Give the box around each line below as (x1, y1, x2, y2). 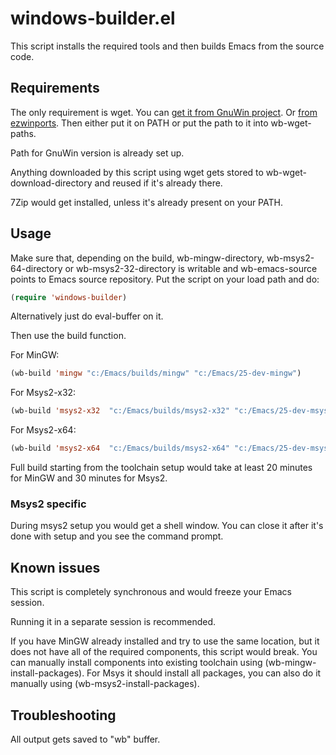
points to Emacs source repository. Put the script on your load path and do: (10, 273, 320, 285)
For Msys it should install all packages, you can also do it (86, 667, 322, 679)
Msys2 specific (10, 497, 87, 511)
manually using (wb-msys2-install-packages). (10, 678, 200, 690)
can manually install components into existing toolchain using (10, 657, 263, 669)
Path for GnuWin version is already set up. (10, 147, 185, 159)
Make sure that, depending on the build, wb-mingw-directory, (10, 252, 265, 264)
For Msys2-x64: (10, 424, 77, 436)
